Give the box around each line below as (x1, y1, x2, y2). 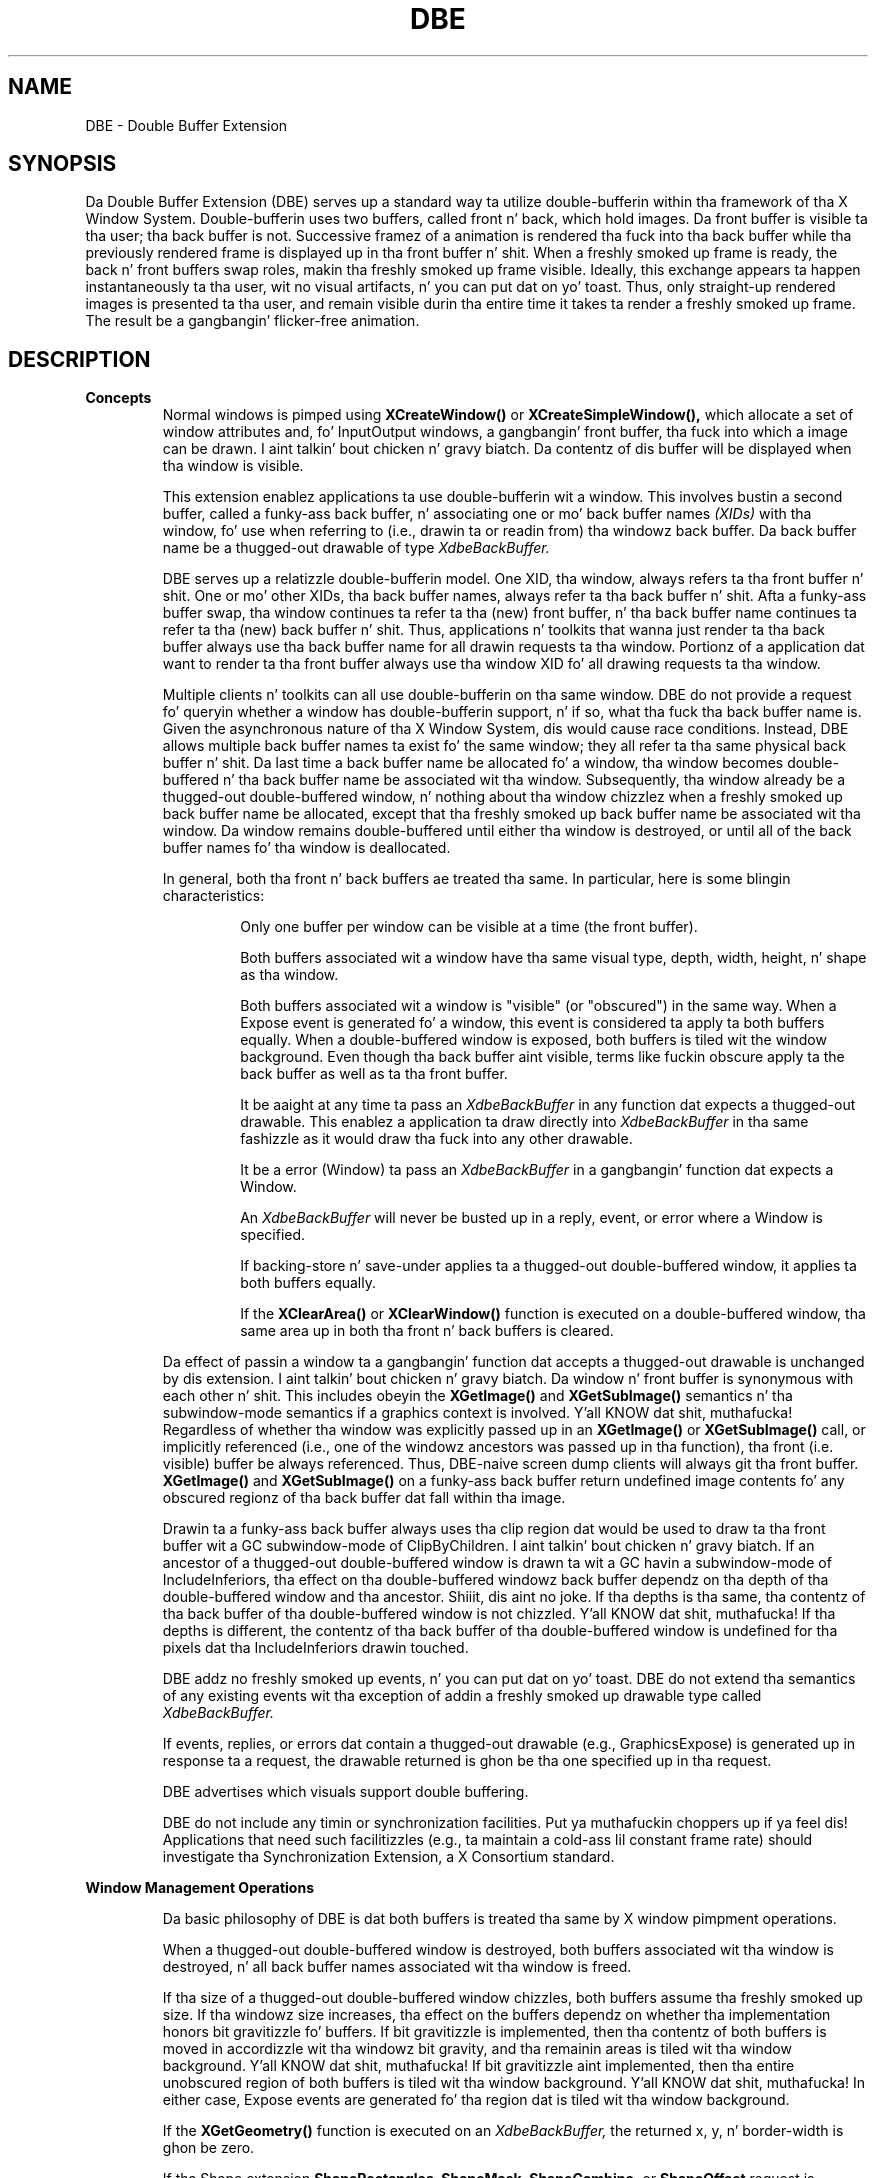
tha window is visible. (162, 457, 304, 475)
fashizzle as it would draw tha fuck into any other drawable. (240, 1130, 633, 1148)
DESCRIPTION (8, 346, 151, 372)
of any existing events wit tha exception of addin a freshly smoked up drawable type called (162, 1687, 762, 1705)
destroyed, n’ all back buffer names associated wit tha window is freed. (162, 1958, 632, 1976)
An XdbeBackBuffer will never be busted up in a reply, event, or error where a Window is (240, 1209, 823, 1227)
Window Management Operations (85, 1879, 314, 1897)
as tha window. (240, 966, 339, 984)
